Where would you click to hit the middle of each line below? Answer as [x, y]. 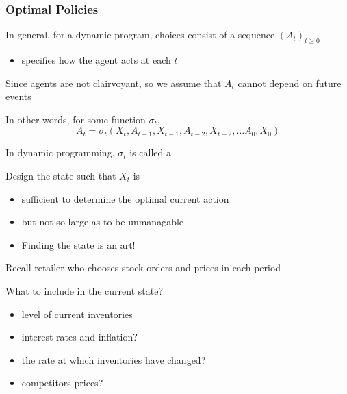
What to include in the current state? [84, 290]
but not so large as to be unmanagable [103, 222]
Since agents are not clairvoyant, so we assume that [114, 83]
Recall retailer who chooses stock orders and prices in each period [143, 268]
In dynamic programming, [60, 152]
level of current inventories [77, 313]
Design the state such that [61, 175]
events [18, 96]
